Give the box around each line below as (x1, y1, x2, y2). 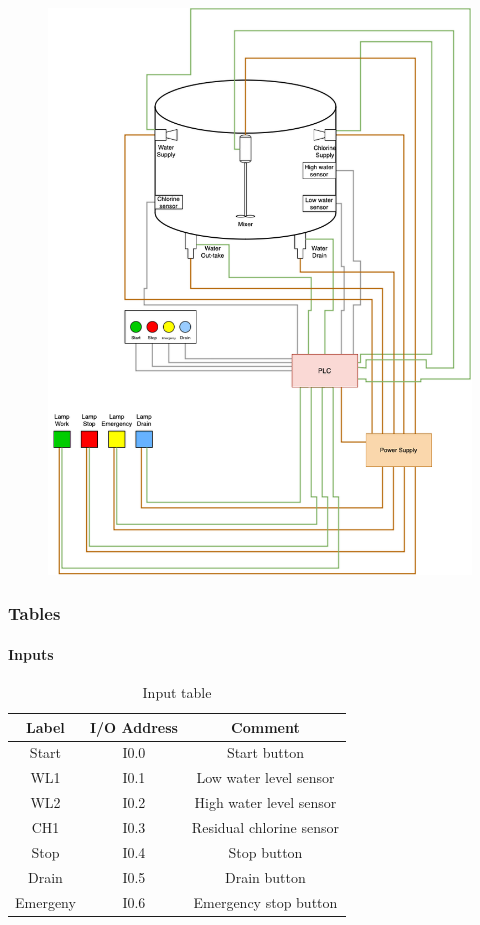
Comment (231, 716, 300, 737)
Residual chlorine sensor (191, 817, 339, 837)
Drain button (225, 866, 306, 887)
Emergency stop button (193, 891, 338, 912)
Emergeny (15, 891, 76, 912)
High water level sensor (194, 792, 337, 813)
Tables (8, 601, 61, 626)
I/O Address (89, 716, 178, 737)
